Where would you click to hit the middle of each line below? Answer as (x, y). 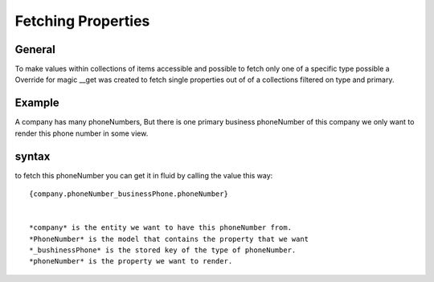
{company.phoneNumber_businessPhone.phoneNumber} (129, 194)
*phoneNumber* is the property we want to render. (131, 262)
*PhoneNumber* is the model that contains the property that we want (169, 239)
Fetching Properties (82, 21)
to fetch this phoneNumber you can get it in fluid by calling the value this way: (144, 175)
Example (37, 103)
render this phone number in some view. (82, 133)
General (35, 49)
